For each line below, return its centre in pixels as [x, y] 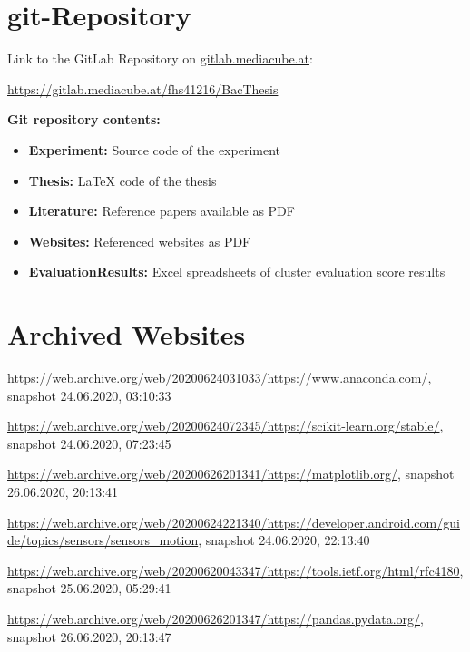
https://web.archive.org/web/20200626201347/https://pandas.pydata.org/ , [215, 618]
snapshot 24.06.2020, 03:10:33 [89, 395]
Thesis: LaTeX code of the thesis [122, 180]
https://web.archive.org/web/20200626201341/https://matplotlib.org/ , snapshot [231, 474]
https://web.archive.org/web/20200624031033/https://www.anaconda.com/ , [220, 377]
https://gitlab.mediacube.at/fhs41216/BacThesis [143, 88]
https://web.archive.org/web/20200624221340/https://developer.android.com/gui [234, 522]
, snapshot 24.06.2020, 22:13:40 [284, 540]
